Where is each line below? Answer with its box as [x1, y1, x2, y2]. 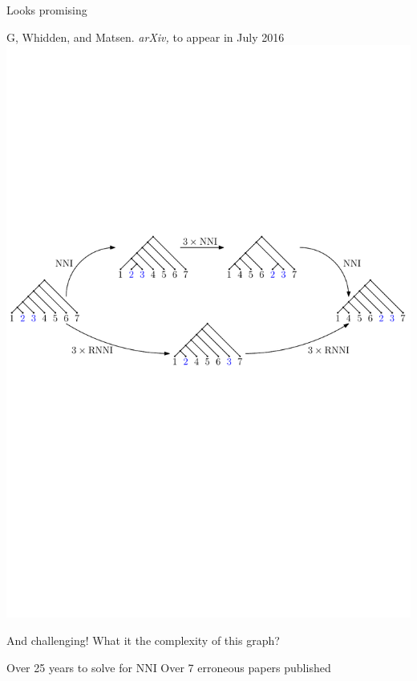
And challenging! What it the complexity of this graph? [6, 631, 280, 648]
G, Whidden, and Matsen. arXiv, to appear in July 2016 [6, 28, 285, 45]
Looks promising [6, 2, 87, 18]
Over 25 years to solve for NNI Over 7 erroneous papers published [6, 659, 331, 675]
